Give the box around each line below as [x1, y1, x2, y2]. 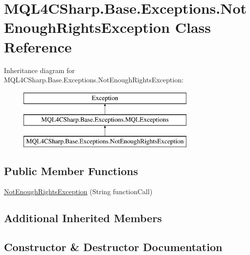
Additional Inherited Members [4, 210, 162, 225]
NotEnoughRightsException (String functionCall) [4, 186, 153, 196]
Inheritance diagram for [4, 65, 75, 75]
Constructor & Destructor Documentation [4, 239, 223, 254]
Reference [4, 36, 72, 56]
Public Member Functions [4, 163, 138, 178]
